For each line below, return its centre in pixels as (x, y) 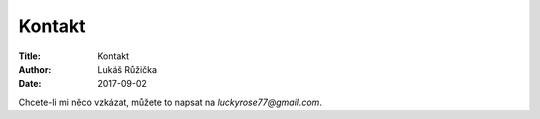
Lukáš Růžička (127, 69)
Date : (30, 84)
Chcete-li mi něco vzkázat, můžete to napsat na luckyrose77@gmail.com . (170, 102)
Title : (30, 56)
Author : (35, 69)
